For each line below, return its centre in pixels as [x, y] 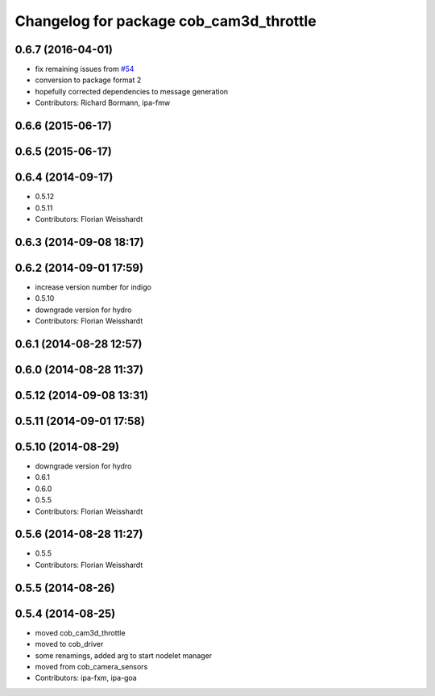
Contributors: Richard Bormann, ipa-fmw [103, 103]
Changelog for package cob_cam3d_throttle [166, 21]
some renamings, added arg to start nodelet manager [124, 655]
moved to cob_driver [69, 644]
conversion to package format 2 [88, 80]
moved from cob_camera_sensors [91, 666]
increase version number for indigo [93, 287]
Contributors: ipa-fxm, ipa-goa [86, 678]
